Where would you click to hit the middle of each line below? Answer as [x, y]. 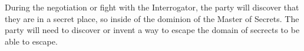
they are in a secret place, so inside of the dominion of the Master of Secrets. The [152, 18]
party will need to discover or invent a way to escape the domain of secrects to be [152, 30]
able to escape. [31, 41]
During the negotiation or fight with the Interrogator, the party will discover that [152, 7]
